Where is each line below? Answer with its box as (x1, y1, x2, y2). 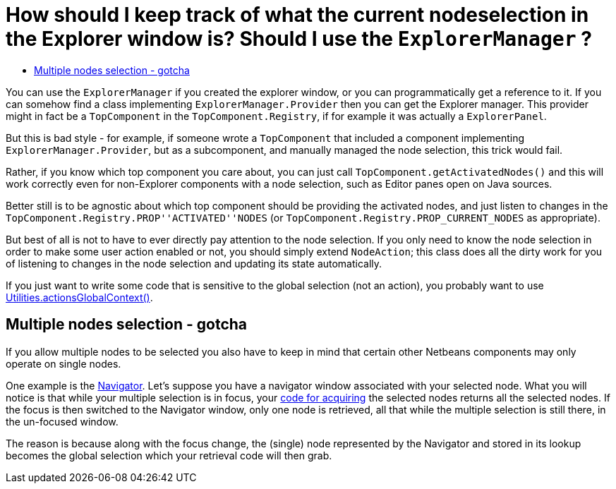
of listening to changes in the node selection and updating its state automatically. (6, 257, 382, 270)
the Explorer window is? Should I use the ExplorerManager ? (6, 27, 592, 51)
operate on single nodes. (6, 357, 121, 370)
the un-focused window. (6, 415, 119, 428)
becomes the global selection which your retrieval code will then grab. (6, 449, 332, 461)
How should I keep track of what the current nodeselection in (6, 3, 589, 27)
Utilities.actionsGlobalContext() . (6, 291, 153, 303)
